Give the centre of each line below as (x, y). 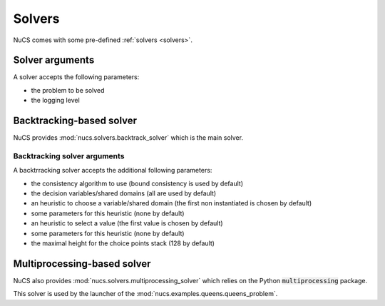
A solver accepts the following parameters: (76, 77)
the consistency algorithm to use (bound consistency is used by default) (137, 183)
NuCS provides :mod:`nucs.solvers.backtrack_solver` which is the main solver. (128, 138)
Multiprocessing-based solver (82, 264)
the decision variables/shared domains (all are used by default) (124, 193)
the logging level (55, 101)
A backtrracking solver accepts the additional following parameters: (113, 170)
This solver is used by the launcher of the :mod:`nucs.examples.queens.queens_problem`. (145, 294)
